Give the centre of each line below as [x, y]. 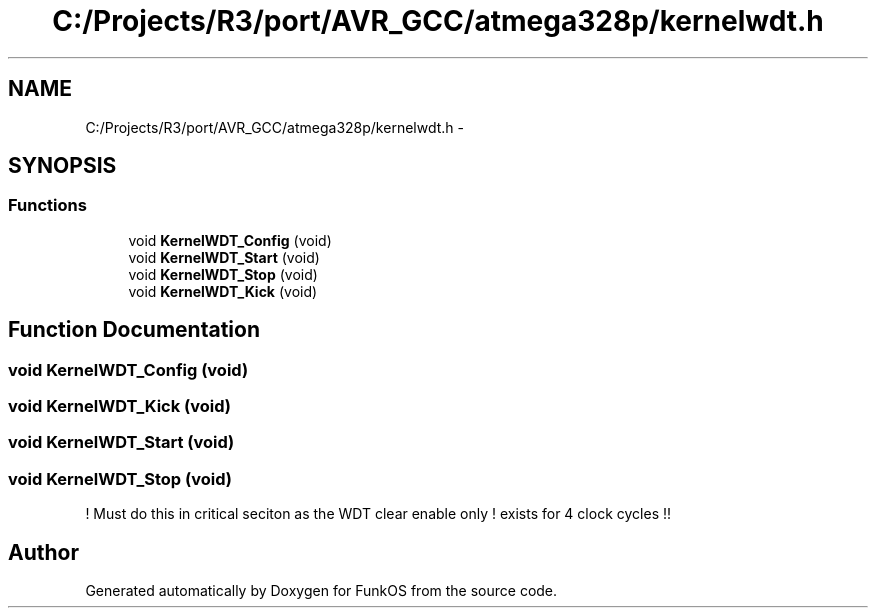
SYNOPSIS [62, 166]
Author [43, 552]
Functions [47, 205]
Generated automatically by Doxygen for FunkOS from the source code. [321, 590]
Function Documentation [134, 330]
